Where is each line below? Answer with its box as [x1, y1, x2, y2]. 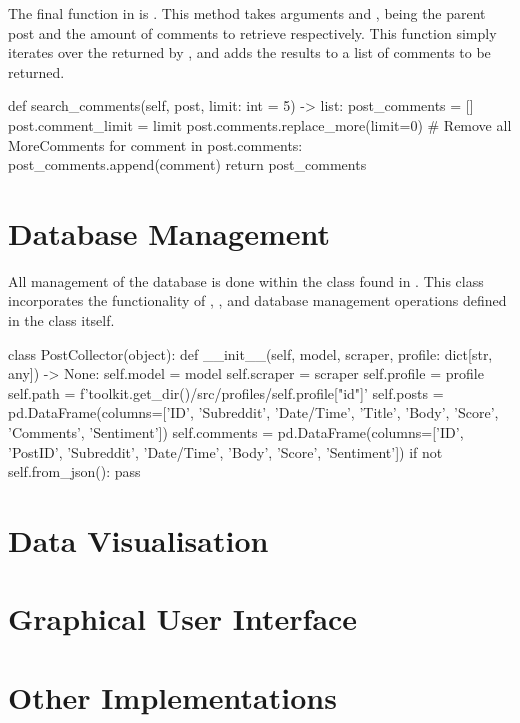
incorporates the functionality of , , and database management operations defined [8, 290, 507, 311]
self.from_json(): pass [8, 461, 141, 482]
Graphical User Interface [8, 598, 358, 639]
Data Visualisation [8, 520, 269, 560]
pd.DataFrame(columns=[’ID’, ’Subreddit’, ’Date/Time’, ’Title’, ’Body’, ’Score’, [8, 402, 499, 423]
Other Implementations [8, 676, 337, 717]
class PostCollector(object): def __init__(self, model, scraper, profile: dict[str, [8, 343, 493, 364]
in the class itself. [8, 310, 115, 331]
